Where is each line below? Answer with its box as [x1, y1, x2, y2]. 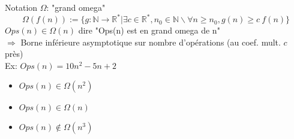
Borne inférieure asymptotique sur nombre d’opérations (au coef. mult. [20, 35, 281, 48]
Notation [5, 1, 38, 13]
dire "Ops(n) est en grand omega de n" [78, 24, 220, 37]
